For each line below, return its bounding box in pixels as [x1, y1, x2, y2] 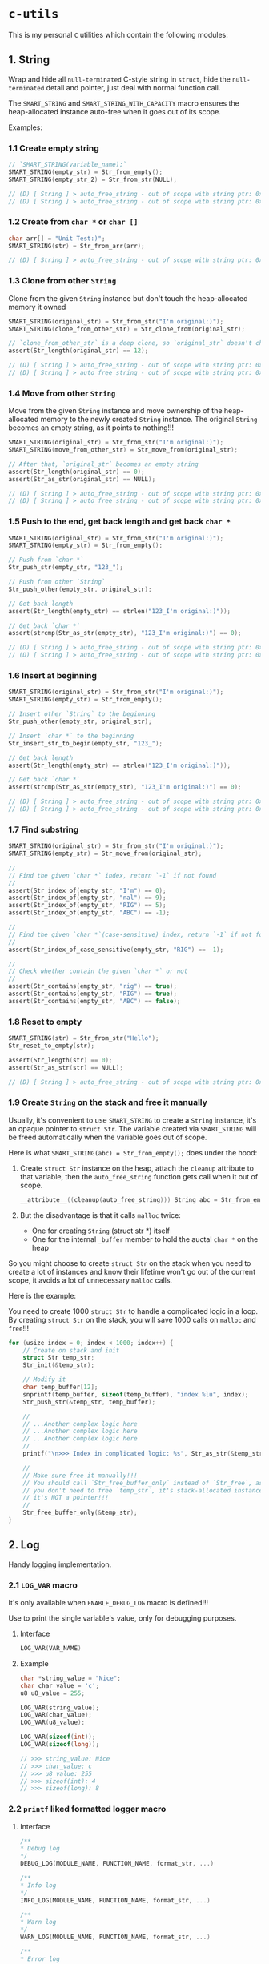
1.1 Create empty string [8, 143, 100, 154]
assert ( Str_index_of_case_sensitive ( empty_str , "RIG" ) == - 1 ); [8, 946, 224, 954]
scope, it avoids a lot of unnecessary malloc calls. [8, 1275, 173, 1285]
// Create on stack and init [22, 1346, 120, 1355]
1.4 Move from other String [8, 388, 116, 399]
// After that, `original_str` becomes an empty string [8, 460, 199, 468]
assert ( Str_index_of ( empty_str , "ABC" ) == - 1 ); [8, 909, 171, 917]
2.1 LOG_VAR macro [8, 1580, 78, 1591]
